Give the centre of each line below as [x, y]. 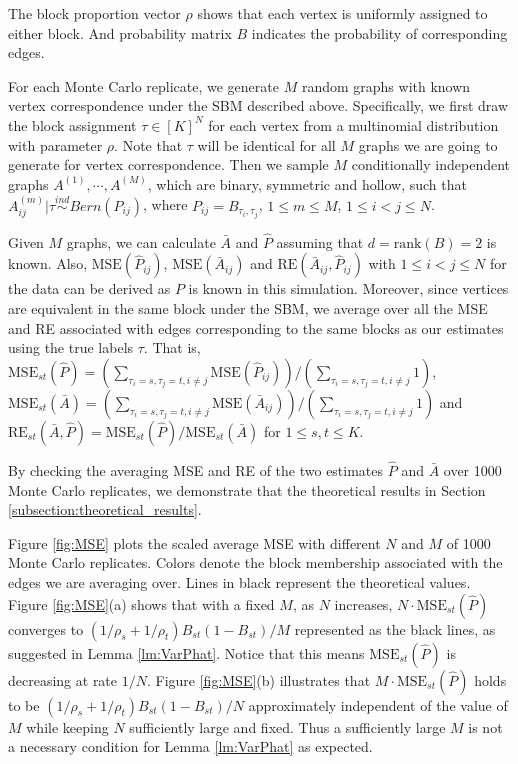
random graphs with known [386, 85]
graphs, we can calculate [141, 241]
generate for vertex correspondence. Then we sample [168, 164]
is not [485, 726]
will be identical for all [266, 144]
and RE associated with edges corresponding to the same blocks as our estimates [256, 327]
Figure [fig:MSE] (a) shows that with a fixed [141, 603]
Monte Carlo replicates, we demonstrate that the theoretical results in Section [247, 489]
